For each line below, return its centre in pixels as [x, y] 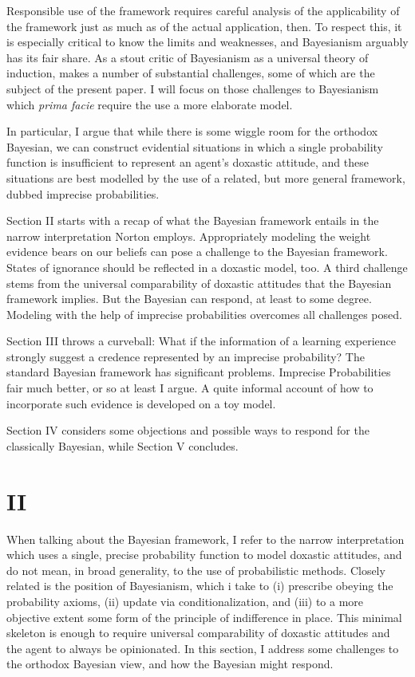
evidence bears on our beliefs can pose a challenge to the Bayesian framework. [197, 252]
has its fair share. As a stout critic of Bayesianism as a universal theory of [188, 57]
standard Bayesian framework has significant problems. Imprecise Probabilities [199, 372]
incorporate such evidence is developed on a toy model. [141, 403]
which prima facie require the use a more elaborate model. [150, 104]
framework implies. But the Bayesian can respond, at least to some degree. [189, 299]
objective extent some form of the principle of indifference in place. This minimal [204, 617]
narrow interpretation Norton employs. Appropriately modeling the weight [189, 236]
